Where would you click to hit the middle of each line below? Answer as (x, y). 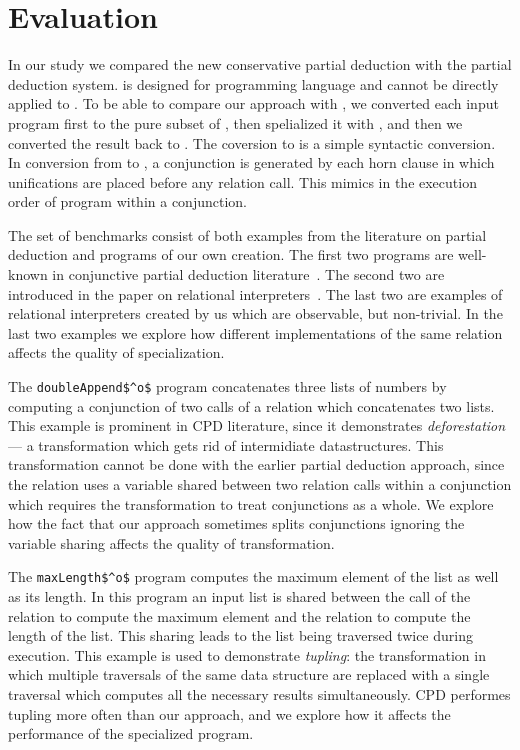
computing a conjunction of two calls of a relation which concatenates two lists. (251, 405)
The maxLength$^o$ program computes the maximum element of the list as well (253, 576)
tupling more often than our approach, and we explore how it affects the (229, 713)
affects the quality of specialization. (116, 352)
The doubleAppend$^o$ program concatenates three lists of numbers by (227, 386)
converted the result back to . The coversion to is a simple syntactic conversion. (252, 142)
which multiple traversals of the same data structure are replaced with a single (249, 674)
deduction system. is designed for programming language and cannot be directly (253, 83)
